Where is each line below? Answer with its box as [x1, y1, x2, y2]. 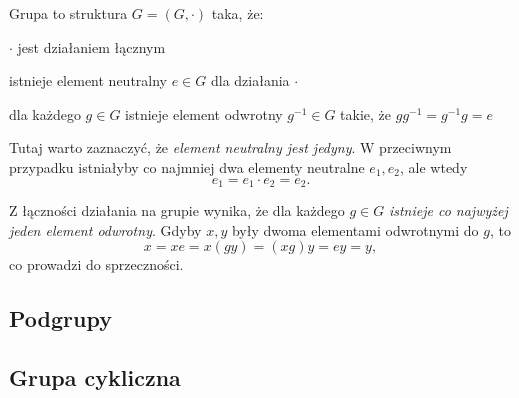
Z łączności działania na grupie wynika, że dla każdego [9, 200, 345, 221]
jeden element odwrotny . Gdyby [9, 219, 202, 240]
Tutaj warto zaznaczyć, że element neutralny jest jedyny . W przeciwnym [9, 137, 452, 158]
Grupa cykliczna [9, 361, 181, 392]
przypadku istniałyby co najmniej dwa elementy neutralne [9, 156, 365, 177]
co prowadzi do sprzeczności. [9, 254, 184, 275]
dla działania [210, 70, 290, 91]
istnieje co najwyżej [388, 200, 508, 221]
